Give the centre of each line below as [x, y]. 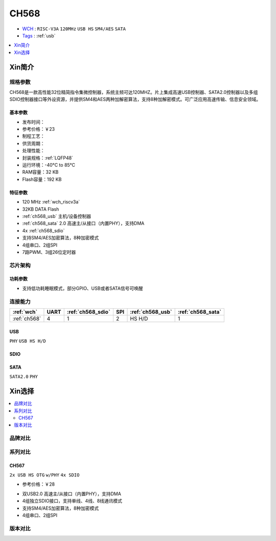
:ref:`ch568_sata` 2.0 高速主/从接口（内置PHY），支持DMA [83, 224]
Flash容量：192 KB [42, 179]
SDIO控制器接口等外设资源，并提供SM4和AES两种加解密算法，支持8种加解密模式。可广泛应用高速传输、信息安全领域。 [135, 99]
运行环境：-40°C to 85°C [49, 165]
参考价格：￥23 [39, 129]
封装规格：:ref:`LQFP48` [48, 158]
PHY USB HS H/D [28, 341]
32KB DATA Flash [41, 209]
